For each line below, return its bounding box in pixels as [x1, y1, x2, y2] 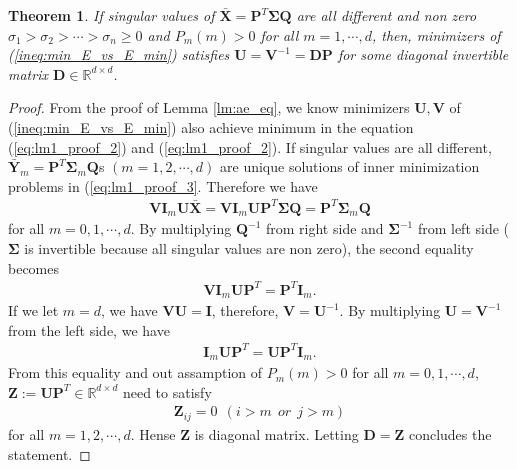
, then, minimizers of [371, 24, 501, 45]
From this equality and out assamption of [8, 362, 263, 383]
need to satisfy [122, 381, 212, 402]
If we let [8, 300, 59, 321]
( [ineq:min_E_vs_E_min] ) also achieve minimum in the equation [8, 116, 414, 137]
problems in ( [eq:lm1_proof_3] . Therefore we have [8, 175, 318, 196]
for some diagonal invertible [337, 44, 509, 65]
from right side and [266, 218, 384, 239]
